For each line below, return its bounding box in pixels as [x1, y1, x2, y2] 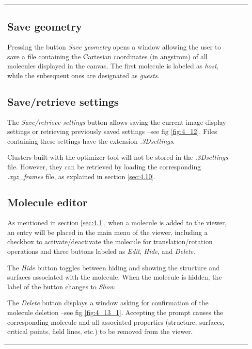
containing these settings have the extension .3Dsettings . [7, 135, 175, 146]
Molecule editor [7, 195, 88, 210]
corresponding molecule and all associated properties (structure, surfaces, [7, 316, 225, 327]
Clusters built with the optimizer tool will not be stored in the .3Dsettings [7, 152, 228, 162]
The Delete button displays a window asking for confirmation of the [7, 298, 208, 308]
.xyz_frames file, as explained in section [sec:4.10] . [7, 171, 156, 181]
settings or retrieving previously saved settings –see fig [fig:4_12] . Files [7, 126, 217, 136]
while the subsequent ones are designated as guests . [7, 70, 159, 80]
